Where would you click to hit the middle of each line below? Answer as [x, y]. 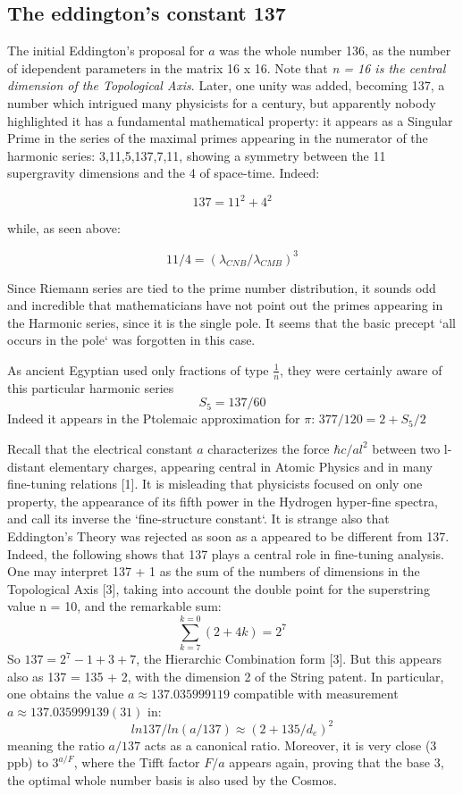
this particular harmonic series [91, 387]
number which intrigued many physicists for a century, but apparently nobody [222, 102]
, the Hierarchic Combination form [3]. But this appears [289, 658]
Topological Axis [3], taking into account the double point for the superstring [219, 588]
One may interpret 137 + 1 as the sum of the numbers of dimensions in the [214, 571]
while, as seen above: [64, 228]
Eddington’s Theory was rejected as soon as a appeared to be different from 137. [228, 536]
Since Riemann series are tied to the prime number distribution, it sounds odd [222, 287]
